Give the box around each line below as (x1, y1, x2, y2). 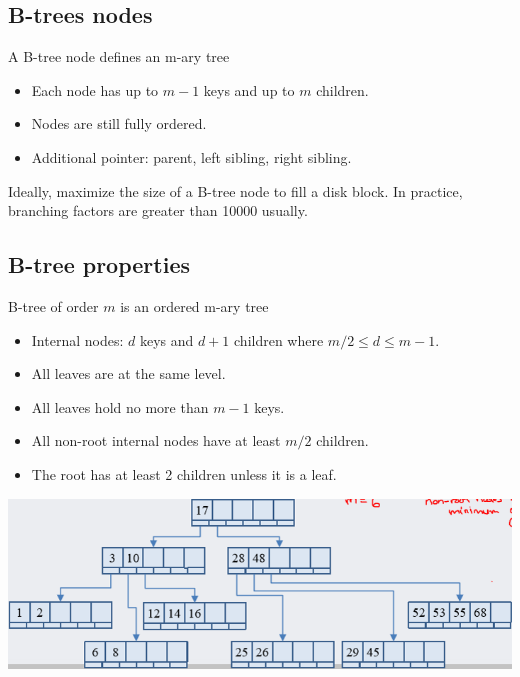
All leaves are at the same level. (31, 363, 226, 384)
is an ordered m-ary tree (120, 295, 269, 316)
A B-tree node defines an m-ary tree (8, 46, 230, 67)
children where (234, 329, 324, 350)
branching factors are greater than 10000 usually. (8, 200, 308, 221)
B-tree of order (8, 295, 99, 316)
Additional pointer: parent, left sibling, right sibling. (31, 146, 352, 167)
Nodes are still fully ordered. (31, 113, 207, 134)
